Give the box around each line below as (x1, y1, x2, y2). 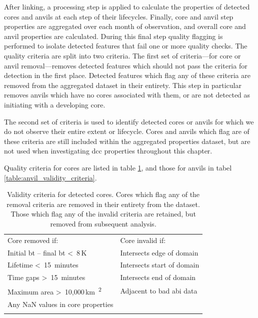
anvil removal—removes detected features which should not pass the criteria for (4, 60, 247, 70)
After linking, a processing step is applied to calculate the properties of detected (4, 1, 250, 11)
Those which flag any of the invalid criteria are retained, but (10, 208, 196, 219)
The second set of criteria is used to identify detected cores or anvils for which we (4, 116, 254, 126)
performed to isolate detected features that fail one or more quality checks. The (4, 40, 247, 51)
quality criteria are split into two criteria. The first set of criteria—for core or (4, 50, 241, 60)
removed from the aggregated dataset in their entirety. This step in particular (4, 79, 241, 90)
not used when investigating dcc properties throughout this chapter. (4, 145, 212, 156)
